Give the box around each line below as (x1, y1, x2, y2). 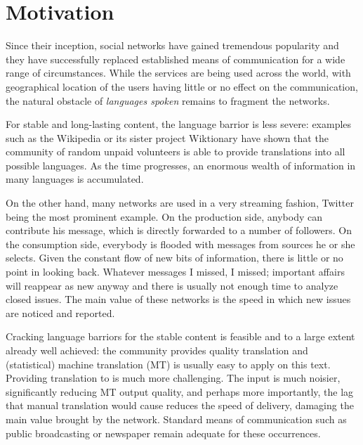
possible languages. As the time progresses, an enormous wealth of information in (6, 157, 356, 172)
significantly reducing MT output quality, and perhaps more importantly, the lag (6, 384, 354, 399)
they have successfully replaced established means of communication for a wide (6, 51, 345, 66)
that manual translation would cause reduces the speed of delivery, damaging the (6, 398, 354, 413)
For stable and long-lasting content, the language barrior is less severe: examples (6, 117, 352, 131)
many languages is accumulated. (6, 172, 144, 186)
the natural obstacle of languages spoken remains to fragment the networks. (6, 93, 330, 108)
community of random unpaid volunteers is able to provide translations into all (6, 144, 345, 159)
